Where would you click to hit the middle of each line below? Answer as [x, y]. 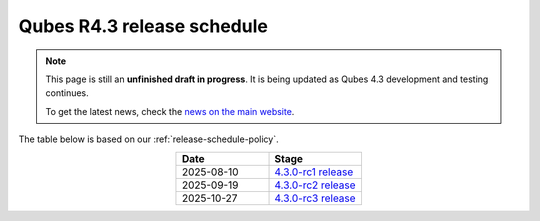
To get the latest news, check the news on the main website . [170, 111]
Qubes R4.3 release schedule [143, 26]
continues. [67, 93]
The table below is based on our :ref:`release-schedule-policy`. [148, 139]
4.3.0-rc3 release [315, 198]
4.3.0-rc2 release [315, 185]
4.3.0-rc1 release [314, 172]
